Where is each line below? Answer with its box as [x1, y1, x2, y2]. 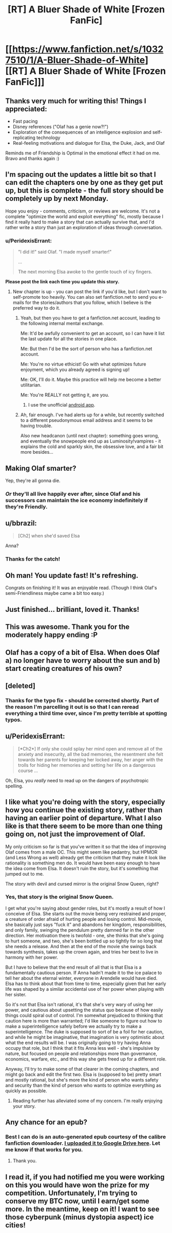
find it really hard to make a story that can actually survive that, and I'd [5, 219, 155, 225]
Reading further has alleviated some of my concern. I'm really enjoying [12, 1097, 163, 1104]
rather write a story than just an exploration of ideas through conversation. [5, 224, 163, 230]
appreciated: [5, 104, 47, 113]
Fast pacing [12, 118, 38, 124]
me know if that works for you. [5, 1146, 83, 1153]
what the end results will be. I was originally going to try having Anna [5, 1039, 151, 1046]
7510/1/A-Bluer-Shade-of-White [5, 54, 145, 66]
